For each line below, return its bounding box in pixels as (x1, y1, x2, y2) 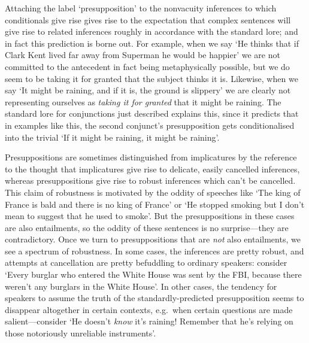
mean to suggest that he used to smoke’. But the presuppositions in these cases (5, 210, 295, 222)
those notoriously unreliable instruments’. (5, 327, 156, 339)
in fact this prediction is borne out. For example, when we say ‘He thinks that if (5, 37, 299, 49)
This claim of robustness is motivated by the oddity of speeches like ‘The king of (5, 186, 301, 198)
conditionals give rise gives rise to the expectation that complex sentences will (5, 13, 291, 26)
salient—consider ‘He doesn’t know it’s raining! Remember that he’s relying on (5, 315, 293, 327)
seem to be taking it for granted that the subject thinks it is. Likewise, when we (5, 72, 298, 84)
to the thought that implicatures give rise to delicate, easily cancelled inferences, (5, 162, 300, 175)
